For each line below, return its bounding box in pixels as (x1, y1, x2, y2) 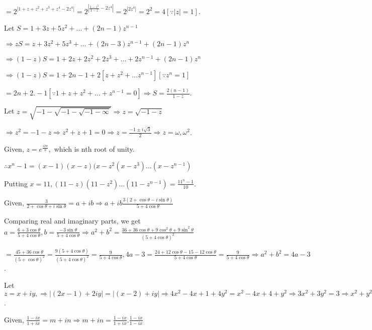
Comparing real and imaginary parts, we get (4, 215, 141, 226)
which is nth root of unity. (54, 144, 135, 154)
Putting (4, 178, 28, 188)
